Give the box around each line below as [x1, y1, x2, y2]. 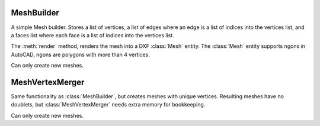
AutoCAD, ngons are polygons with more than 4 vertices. [11, 51, 151, 58]
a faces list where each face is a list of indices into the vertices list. [11, 31, 174, 38]
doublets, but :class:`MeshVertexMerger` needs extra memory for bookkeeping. [11, 101, 206, 108]
